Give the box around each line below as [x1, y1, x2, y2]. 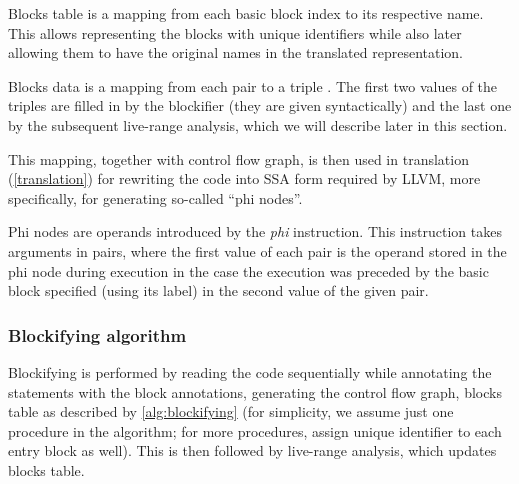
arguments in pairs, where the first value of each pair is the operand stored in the [8, 240, 507, 261]
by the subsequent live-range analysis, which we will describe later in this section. [8, 114, 508, 135]
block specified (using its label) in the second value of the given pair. [8, 280, 429, 301]
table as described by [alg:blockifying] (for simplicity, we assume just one [8, 401, 454, 422]
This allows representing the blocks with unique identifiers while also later [8, 22, 462, 43]
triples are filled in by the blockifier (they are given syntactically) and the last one [8, 95, 512, 116]
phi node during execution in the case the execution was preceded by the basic [8, 260, 489, 281]
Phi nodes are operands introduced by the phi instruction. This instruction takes [8, 221, 502, 242]
